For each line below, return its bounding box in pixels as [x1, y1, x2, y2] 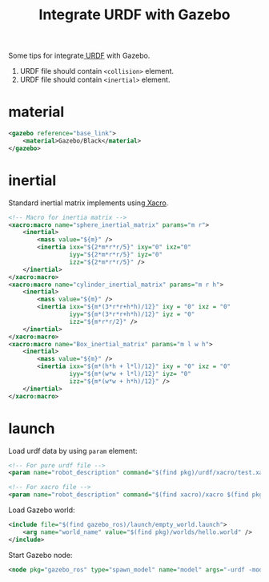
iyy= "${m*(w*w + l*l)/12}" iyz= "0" [69, 370, 192, 378]
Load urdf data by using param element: [8, 446, 138, 455]
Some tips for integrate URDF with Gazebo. [8, 51, 151, 61]
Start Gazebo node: [8, 550, 73, 560]
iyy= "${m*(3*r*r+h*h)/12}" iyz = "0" [69, 310, 195, 318]
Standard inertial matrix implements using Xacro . [8, 198, 169, 208]
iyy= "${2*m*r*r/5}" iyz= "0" [69, 251, 163, 259]
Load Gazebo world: [8, 505, 75, 515]
